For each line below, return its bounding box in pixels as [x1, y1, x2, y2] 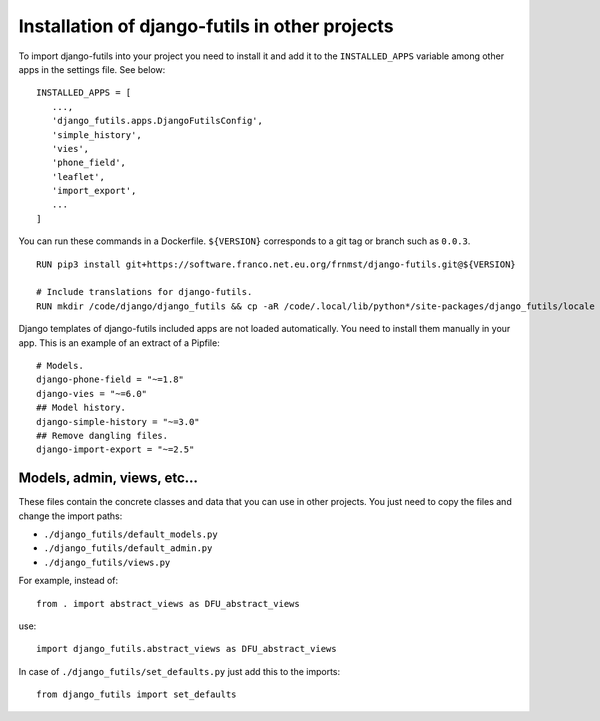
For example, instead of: [18, 575, 119, 587]
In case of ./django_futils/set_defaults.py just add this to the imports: [18, 665, 341, 677]
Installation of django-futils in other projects [18, 15, 394, 37]
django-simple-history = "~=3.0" [36, 416, 200, 427]
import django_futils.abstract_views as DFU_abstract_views [36, 643, 337, 655]
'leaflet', [51, 171, 105, 182]
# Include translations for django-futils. [36, 286, 253, 298]
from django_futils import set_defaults [36, 689, 237, 700]
